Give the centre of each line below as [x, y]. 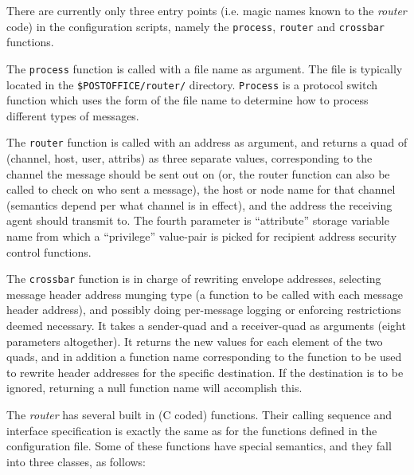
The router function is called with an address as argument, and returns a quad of [207, 142]
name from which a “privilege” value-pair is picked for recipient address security [202, 236]
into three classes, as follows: [76, 461]
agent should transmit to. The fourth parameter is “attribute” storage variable [198, 220]
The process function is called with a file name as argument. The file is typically [205, 68]
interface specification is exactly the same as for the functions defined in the [192, 430]
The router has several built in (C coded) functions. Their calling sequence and [199, 414]
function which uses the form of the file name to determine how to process [187, 100]
